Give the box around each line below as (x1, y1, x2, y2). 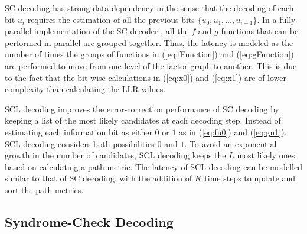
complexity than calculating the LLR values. (5, 83, 166, 95)
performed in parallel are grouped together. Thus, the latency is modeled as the (5, 36, 293, 48)
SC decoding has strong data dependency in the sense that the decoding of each (5, 2, 294, 14)
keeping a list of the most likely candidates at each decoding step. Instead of (5, 114, 281, 126)
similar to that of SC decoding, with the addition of (5, 172, 192, 184)
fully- (279, 13, 299, 25)
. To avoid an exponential (184, 137, 277, 149)
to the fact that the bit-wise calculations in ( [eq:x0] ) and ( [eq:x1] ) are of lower (5, 71, 287, 83)
